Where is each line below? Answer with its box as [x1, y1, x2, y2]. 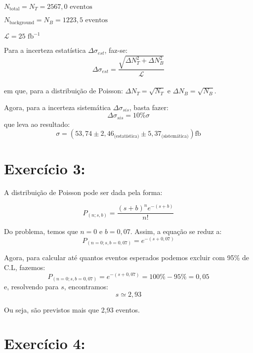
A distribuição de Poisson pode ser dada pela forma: [4, 187, 163, 197]
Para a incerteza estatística [4, 45, 86, 55]
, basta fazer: [129, 102, 169, 112]
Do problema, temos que [4, 226, 78, 236]
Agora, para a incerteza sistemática [4, 102, 111, 112]
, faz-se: [104, 45, 127, 55]
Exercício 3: [4, 158, 85, 178]
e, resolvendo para [4, 281, 59, 292]
